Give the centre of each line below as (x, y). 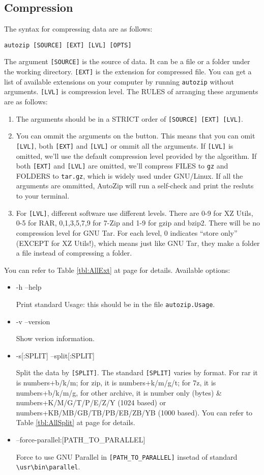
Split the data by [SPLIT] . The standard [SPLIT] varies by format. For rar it (137, 372)
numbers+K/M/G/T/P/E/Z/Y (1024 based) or (91, 402)
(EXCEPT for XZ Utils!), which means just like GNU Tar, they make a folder (138, 243)
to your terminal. (43, 196)
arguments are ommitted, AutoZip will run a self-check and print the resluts (135, 186)
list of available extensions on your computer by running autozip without (119, 81)
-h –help (29, 287)
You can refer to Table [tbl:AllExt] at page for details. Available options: (117, 270)
